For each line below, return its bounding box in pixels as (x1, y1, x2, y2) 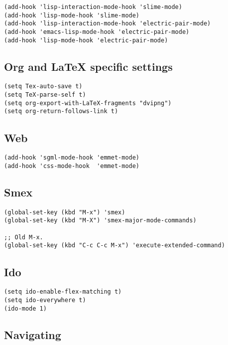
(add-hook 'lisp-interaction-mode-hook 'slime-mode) (4, 3, 182, 10)
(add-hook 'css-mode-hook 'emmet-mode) (4, 162, 140, 170)
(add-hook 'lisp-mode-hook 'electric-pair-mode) (4, 36, 168, 44)
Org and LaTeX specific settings (4, 58, 173, 74)
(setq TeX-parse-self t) (4, 91, 86, 99)
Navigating (4, 327, 61, 342)
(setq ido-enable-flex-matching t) (4, 288, 122, 296)
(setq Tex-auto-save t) (4, 83, 83, 90)
